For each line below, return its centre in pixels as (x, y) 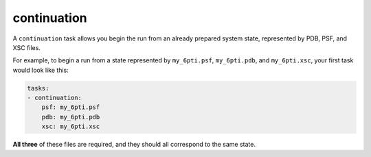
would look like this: (41, 70)
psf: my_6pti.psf (71, 107)
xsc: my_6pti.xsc (71, 126)
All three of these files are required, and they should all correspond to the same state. (134, 145)
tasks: (38, 88)
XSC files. (27, 47)
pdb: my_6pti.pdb (71, 117)
